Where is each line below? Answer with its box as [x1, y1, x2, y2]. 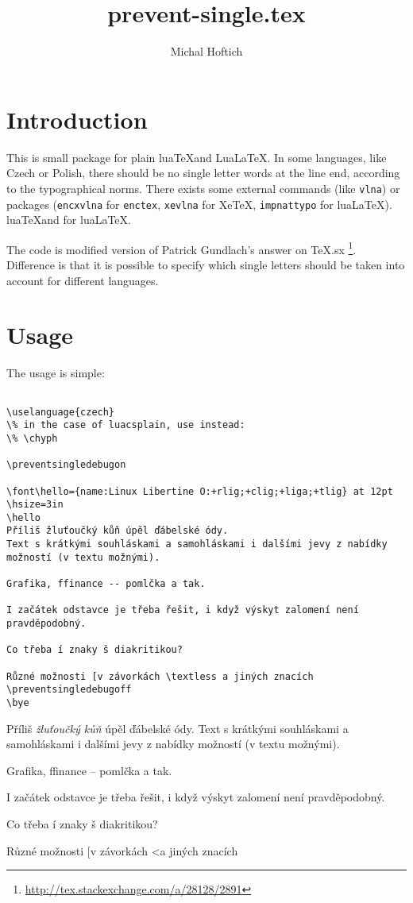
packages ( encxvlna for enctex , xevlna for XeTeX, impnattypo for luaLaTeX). [6, 195, 392, 212]
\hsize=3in [6, 499, 64, 511]
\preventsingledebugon [6, 459, 126, 471]
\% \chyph [6, 432, 58, 444]
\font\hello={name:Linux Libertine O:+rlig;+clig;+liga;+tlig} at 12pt [6, 485, 393, 497]
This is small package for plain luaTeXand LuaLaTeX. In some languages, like [6, 149, 387, 165]
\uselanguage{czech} [6, 406, 115, 418]
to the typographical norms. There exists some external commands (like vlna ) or [6, 179, 400, 196]
